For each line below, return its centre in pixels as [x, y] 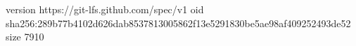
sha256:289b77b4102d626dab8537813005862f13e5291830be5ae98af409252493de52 [178, 23]
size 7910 [25, 37]
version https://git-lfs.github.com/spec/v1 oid [105, 9]
